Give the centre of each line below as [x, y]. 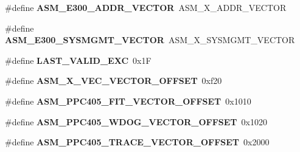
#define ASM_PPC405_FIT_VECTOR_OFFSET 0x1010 [128, 101]
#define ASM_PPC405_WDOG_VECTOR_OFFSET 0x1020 [136, 121]
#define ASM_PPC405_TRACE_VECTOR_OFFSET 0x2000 [137, 142]
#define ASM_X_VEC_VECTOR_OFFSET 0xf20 [113, 81]
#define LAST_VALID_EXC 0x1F [78, 60]
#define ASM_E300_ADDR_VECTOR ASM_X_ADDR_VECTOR [146, 7]
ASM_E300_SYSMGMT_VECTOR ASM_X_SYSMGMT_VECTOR [150, 40]
